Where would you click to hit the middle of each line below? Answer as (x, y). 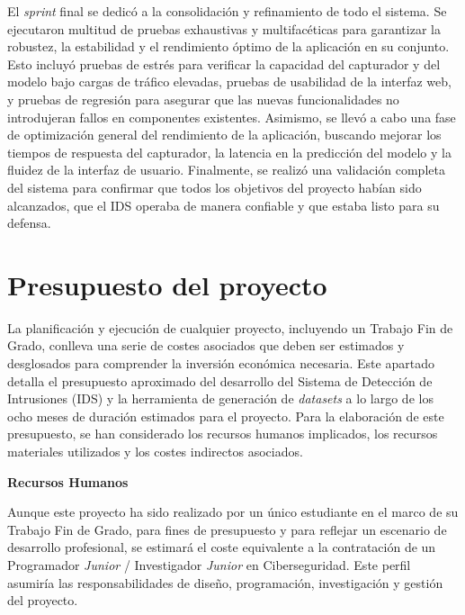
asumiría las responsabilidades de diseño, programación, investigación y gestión (225, 582)
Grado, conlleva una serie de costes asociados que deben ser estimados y (206, 345)
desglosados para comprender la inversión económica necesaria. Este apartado (221, 363)
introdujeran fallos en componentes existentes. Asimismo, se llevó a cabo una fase (232, 117)
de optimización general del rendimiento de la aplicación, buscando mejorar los (224, 135)
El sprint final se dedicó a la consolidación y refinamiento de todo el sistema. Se (227, 11)
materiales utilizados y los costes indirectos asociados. (155, 451)
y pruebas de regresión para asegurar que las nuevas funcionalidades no (203, 99)
